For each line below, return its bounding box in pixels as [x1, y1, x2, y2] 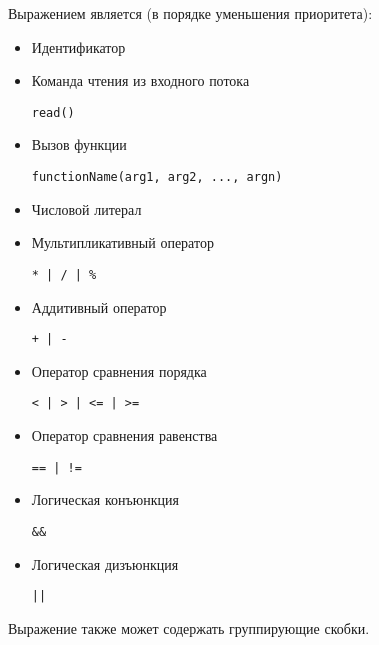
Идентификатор [31, 36, 126, 57]
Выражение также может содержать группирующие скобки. [8, 617, 370, 638]
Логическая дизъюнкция [31, 553, 179, 574]
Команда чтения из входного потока [31, 70, 250, 91]
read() [31, 105, 75, 120]
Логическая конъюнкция [31, 489, 179, 510]
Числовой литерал [31, 198, 142, 219]
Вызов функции [31, 134, 127, 155]
